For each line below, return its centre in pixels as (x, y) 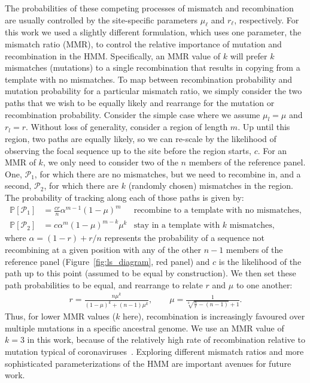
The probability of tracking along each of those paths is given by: (124, 197)
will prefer (249, 55)
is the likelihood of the (260, 261)
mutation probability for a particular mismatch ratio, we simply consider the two (154, 91)
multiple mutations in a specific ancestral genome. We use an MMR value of (145, 328)
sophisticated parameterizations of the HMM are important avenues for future (148, 363)
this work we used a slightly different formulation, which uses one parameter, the (153, 32)
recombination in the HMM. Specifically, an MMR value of (113, 55)
